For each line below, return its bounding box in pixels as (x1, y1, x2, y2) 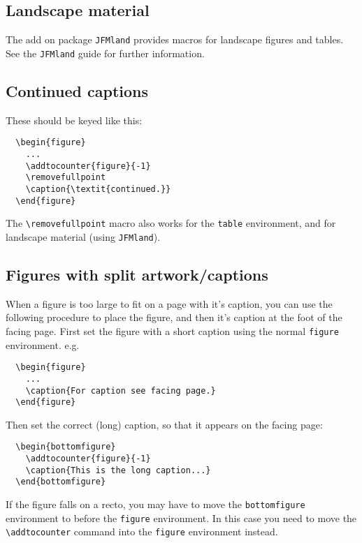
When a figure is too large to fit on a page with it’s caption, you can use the (6, 296, 333, 311)
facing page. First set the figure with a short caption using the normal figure (6, 323, 339, 338)
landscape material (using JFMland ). (6, 229, 161, 244)
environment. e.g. (6, 337, 80, 352)
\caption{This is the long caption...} (25, 465, 211, 475)
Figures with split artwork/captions (6, 263, 268, 285)
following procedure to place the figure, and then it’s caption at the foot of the (6, 310, 342, 325)
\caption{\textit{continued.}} (25, 184, 171, 194)
